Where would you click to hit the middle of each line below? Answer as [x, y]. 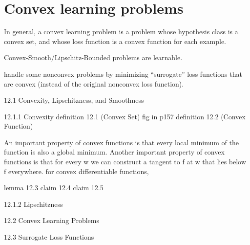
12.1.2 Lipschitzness [33, 204]
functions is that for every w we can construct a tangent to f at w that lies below [125, 162]
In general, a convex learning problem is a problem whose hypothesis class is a [121, 32]
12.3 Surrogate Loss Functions [49, 237]
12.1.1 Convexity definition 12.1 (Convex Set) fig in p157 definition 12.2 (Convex [125, 116]
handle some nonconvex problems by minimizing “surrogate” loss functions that [123, 74]
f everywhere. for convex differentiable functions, [76, 171]
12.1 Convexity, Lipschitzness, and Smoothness [74, 100]
